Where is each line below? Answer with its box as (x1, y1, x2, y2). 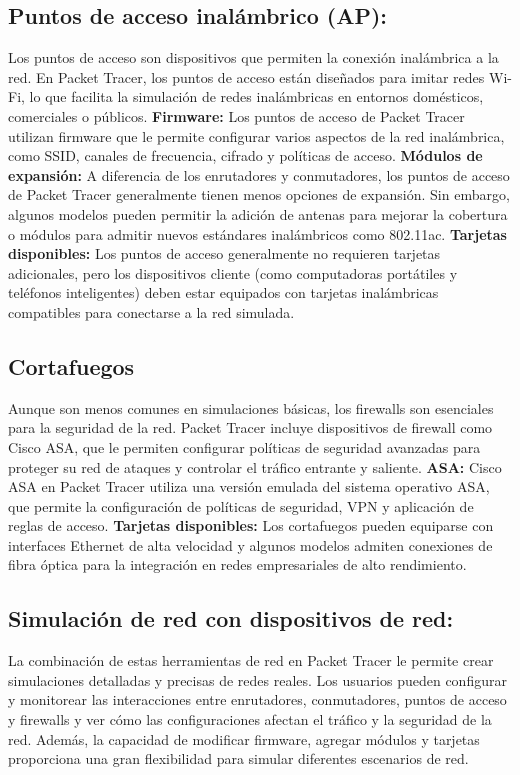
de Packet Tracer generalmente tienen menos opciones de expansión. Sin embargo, (8, 184, 510, 205)
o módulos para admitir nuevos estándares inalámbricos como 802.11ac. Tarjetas (8, 223, 507, 244)
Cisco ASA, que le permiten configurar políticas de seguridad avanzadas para (8, 436, 481, 457)
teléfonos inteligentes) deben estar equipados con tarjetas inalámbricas (8, 282, 439, 303)
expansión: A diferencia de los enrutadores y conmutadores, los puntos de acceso (8, 164, 510, 185)
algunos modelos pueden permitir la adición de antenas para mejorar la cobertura (8, 203, 508, 224)
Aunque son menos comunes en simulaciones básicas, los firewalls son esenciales (8, 397, 494, 418)
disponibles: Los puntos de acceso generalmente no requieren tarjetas (8, 243, 441, 264)
